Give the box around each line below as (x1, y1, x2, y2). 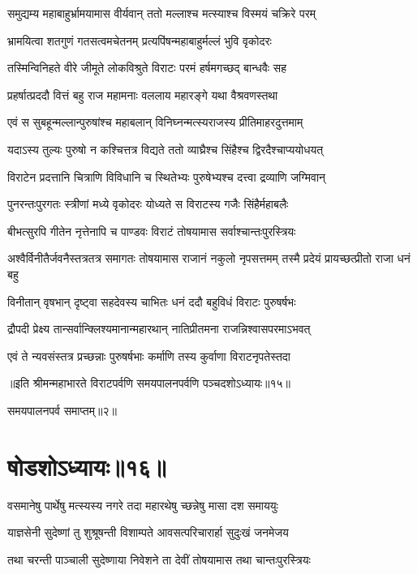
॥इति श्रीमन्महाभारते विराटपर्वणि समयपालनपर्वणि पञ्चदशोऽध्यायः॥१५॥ (7, 375, 290, 392)
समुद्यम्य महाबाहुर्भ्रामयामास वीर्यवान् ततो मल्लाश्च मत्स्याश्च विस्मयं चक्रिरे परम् (7, 5, 316, 21)
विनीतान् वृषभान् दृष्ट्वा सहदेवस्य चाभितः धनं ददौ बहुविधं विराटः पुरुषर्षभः (7, 293, 296, 310)
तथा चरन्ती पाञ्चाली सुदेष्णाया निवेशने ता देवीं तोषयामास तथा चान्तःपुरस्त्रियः (7, 550, 311, 568)
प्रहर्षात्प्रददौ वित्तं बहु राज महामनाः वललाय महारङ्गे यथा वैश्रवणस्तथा (7, 86, 278, 103)
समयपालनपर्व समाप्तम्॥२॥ (7, 401, 117, 418)
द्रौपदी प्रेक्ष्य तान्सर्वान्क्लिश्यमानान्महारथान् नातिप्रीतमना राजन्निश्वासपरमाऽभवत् (7, 320, 311, 337)
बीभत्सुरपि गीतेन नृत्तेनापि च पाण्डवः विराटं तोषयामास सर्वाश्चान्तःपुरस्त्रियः (7, 222, 296, 239)
